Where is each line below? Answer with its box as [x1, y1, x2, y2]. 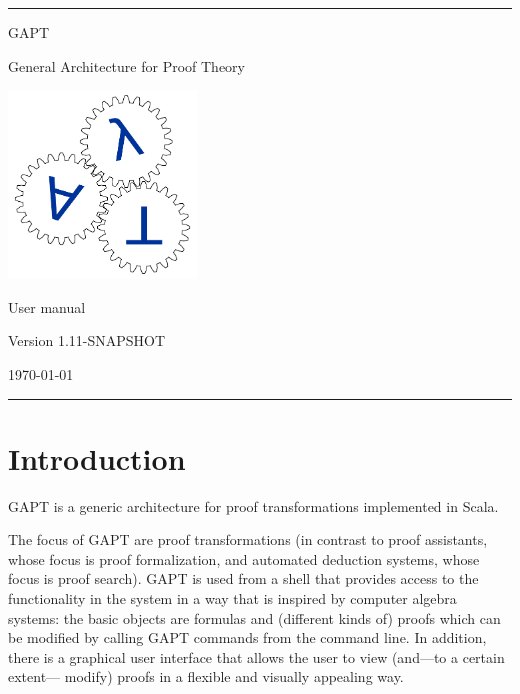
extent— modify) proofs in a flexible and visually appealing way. [8, 666, 404, 687]
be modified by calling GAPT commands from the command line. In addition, [8, 627, 487, 648]
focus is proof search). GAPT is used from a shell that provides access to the [8, 568, 479, 589]
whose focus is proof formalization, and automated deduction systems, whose [8, 548, 480, 569]
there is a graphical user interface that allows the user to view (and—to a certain [8, 646, 505, 667]
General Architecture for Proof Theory [8, 55, 245, 76]
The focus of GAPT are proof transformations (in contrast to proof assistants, [8, 529, 488, 550]
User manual [8, 296, 86, 317]
